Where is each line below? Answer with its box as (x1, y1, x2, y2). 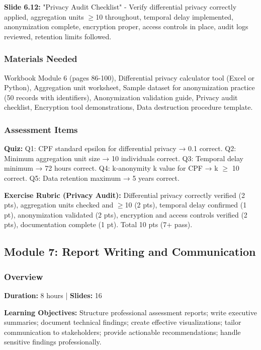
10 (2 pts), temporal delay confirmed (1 (125, 199, 247, 210)
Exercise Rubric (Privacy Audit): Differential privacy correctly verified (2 (4, 189, 245, 200)
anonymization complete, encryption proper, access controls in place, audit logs (4, 21, 248, 32)
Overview (4, 270, 43, 283)
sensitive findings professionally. (4, 336, 102, 347)
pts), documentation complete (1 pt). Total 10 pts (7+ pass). (4, 219, 193, 230)
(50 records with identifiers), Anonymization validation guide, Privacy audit (4, 92, 238, 102)
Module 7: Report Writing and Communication (4, 244, 256, 259)
